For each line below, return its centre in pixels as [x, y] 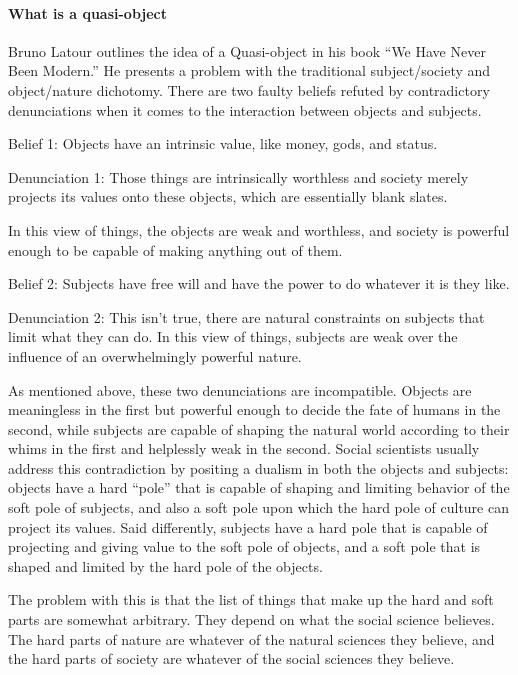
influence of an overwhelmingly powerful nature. [155, 355]
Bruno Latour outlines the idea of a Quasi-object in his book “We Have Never [247, 50]
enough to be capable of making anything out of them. [175, 249]
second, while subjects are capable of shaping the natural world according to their [259, 428]
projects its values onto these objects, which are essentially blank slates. [228, 196]
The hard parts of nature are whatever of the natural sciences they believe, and [251, 638]
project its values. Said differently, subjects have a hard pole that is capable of [248, 526]
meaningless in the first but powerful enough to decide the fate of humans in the [254, 409]
